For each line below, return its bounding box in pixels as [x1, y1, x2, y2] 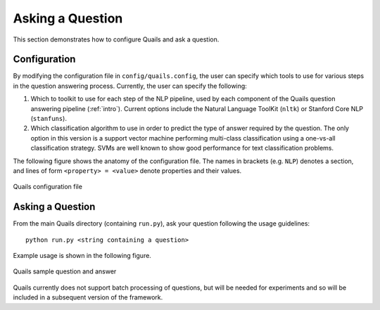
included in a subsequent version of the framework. [13, 293, 163, 302]
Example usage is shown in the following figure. [13, 252, 151, 260]
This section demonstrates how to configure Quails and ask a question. [13, 35, 220, 44]
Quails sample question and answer [13, 267, 117, 276]
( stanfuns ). [30, 115, 67, 123]
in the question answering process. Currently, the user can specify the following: [13, 82, 248, 90]
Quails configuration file [13, 183, 82, 191]
